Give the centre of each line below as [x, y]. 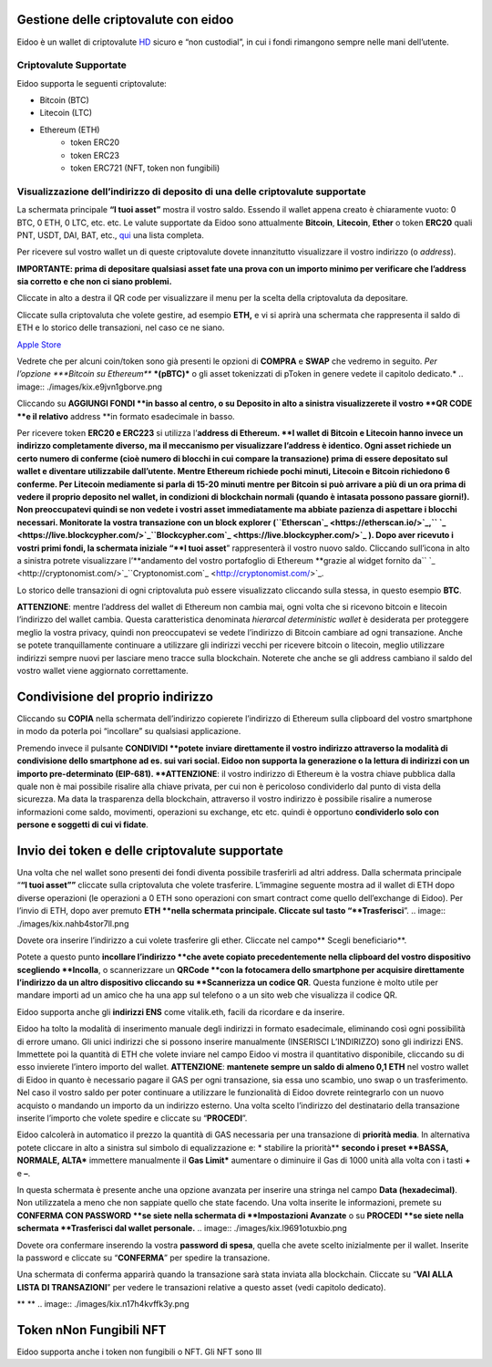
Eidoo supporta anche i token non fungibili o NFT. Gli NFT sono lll [139, 1351]
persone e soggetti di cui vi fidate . [83, 824]
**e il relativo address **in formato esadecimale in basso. [126, 416]
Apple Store [39, 344]
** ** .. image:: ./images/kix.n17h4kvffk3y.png [103, 1304]
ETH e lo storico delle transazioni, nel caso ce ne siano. [121, 327]
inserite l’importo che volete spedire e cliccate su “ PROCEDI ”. [132, 1118]
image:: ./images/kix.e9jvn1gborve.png [90, 387]
